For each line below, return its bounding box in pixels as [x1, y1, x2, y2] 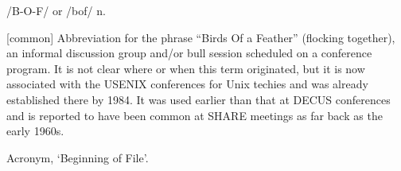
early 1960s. [6, 122, 64, 139]
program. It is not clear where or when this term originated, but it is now [6, 60, 365, 76]
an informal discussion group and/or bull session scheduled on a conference [6, 45, 372, 61]
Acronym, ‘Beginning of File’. [6, 149, 149, 165]
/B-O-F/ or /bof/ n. [6, 2, 106, 18]
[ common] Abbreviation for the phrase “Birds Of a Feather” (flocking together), [6, 29, 395, 45]
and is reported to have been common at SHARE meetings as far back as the [6, 107, 383, 123]
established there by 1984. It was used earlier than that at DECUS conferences [6, 91, 391, 107]
